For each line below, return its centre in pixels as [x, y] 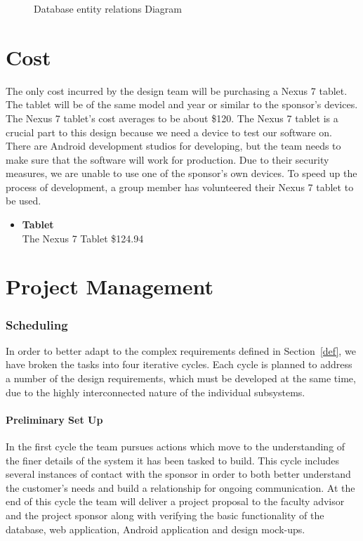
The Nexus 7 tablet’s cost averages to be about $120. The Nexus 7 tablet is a [172, 118]
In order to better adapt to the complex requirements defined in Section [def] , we [181, 350]
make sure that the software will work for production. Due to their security [167, 159]
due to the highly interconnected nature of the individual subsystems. [156, 392]
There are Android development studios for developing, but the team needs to [173, 146]
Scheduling [37, 324]
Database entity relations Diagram [108, 8]
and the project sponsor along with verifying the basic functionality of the [165, 515]
